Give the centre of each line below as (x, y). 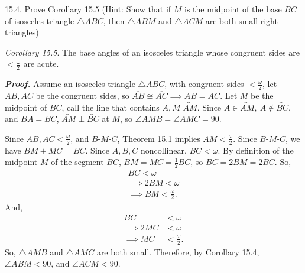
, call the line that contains (111, 107)
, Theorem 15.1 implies (159, 138)
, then (114, 20)
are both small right (241, 20)
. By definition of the (256, 150)
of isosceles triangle (40, 20)
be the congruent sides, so (82, 95)
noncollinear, (163, 150)
